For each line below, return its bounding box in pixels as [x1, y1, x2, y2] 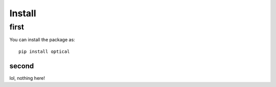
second [9, 62, 34, 70]
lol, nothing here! [9, 75, 45, 81]
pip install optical [18, 48, 70, 54]
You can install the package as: [9, 37, 75, 43]
